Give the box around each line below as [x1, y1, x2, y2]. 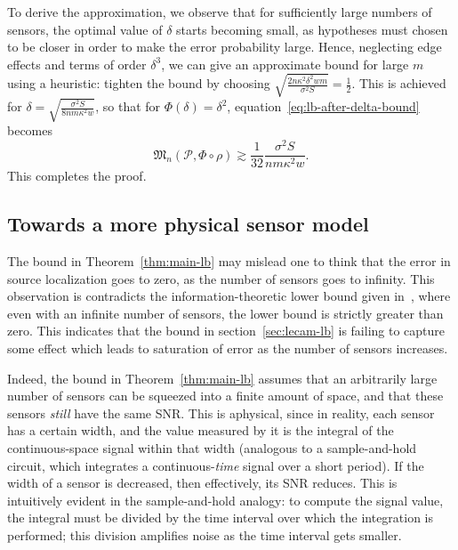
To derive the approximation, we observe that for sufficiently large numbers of [7, 3, 432, 20]
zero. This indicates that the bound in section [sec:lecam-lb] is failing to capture [7, 321, 446, 340]
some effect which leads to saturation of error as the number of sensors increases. [7, 338, 448, 357]
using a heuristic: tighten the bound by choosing [7, 74, 270, 93]
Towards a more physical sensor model [7, 210, 369, 238]
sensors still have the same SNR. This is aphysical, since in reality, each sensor [7, 403, 435, 422]
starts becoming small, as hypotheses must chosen [176, 20, 448, 38]
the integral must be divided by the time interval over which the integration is [7, 508, 434, 527]
